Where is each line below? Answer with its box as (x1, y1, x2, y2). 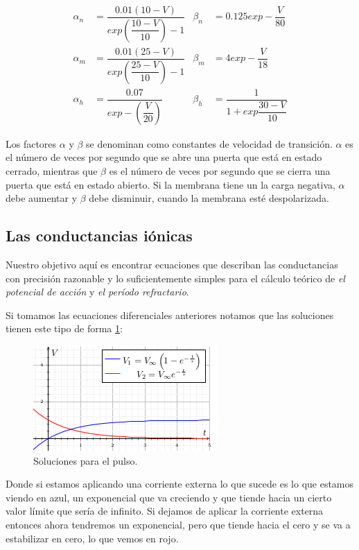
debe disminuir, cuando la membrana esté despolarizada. (89, 191, 329, 205)
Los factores (6, 136, 57, 151)
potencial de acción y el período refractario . (6, 284, 189, 299)
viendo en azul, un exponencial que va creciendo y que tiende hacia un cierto (6, 490, 332, 504)
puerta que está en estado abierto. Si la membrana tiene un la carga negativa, (6, 177, 335, 191)
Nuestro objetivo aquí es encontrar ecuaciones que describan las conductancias (6, 257, 338, 271)
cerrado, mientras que (6, 164, 98, 178)
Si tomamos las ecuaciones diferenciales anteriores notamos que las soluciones (6, 307, 334, 322)
